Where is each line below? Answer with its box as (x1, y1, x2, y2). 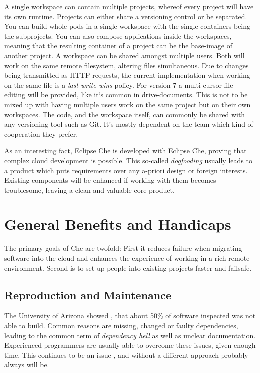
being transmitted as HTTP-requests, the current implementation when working (4, 70, 250, 80)
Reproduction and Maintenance (4, 287, 172, 302)
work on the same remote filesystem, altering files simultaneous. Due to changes (4, 60, 249, 70)
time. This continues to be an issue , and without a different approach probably (4, 349, 248, 360)
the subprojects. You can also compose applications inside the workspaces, (4, 30, 232, 41)
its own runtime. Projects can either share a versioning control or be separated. (4, 11, 247, 21)
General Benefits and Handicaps (4, 214, 231, 234)
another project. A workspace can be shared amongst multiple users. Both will (4, 50, 245, 60)
